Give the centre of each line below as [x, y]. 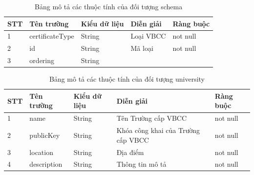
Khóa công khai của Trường [158, 130]
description [46, 164]
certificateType [52, 36]
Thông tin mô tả [141, 164]
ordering [42, 60]
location [41, 152]
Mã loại [142, 48]
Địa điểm [130, 152]
